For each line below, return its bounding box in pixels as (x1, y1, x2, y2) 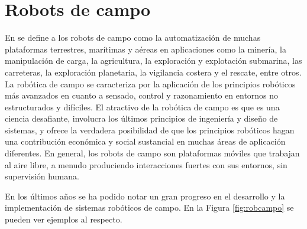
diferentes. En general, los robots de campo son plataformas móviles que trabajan (5, 147, 300, 159)
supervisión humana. (5, 170, 79, 182)
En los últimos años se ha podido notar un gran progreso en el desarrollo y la (5, 189, 285, 202)
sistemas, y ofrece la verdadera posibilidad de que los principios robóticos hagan (5, 123, 295, 136)
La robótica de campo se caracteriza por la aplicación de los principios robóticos (5, 77, 296, 90)
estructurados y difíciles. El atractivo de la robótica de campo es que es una (5, 100, 280, 113)
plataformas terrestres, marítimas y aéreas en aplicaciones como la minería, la (5, 42, 286, 55)
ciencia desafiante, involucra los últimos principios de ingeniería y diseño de (5, 112, 278, 125)
